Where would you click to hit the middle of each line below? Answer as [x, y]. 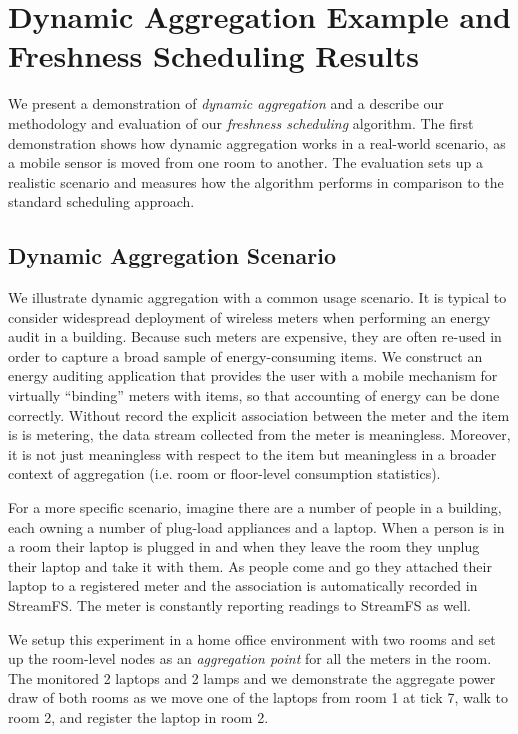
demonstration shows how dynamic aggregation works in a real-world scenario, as [257, 142]
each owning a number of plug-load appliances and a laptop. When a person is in [256, 526]
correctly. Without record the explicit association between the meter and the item [259, 414]
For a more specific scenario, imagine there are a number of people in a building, [255, 507]
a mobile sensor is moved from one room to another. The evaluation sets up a [245, 162]
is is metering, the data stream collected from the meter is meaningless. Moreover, [259, 434]
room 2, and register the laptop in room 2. [138, 716]
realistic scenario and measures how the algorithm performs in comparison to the [256, 181]
